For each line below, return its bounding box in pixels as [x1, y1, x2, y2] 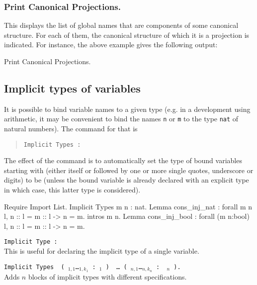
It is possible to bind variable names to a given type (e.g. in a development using [4, 103, 251, 114]
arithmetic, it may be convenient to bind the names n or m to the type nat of [4, 113, 239, 124]
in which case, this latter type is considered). [4, 185, 141, 195]
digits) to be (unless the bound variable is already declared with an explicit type [4, 175, 249, 185]
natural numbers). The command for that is [4, 123, 138, 134]
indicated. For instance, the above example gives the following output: [4, 39, 218, 50]
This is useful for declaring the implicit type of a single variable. [4, 246, 199, 256]
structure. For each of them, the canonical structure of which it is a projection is [4, 29, 250, 40]
